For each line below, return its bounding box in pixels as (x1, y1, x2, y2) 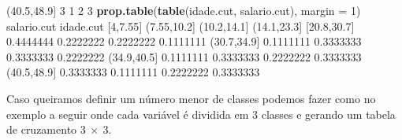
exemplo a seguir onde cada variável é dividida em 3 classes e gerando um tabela (6, 105, 396, 122)
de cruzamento (6, 121, 77, 138)
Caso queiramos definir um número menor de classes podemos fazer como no (6, 90, 376, 106)
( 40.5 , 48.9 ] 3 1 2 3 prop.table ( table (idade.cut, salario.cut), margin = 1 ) (6, 2, 361, 18)
